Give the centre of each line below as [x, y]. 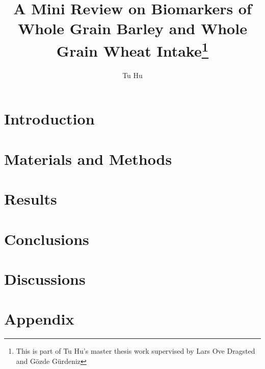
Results [31, 199]
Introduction [49, 119]
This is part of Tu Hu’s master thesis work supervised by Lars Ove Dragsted [136, 351]
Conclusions [47, 239]
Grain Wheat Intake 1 [132, 49]
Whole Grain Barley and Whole [132, 28]
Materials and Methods [88, 158]
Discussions [45, 278]
